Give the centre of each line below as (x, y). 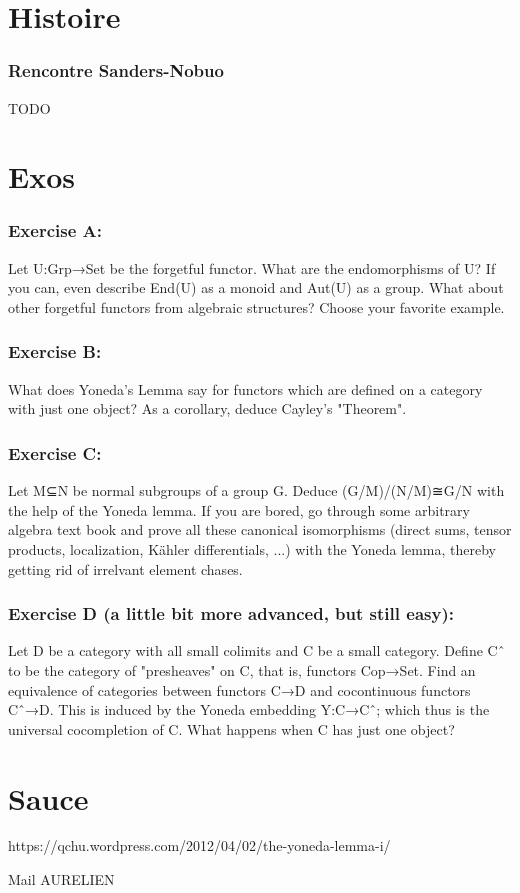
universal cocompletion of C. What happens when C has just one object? (231, 728)
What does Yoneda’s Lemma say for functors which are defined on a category (245, 388)
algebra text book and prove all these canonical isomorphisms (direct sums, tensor (260, 529)
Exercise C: (55, 452)
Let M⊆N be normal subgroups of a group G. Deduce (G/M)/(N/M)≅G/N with (256, 490)
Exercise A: (55, 230)
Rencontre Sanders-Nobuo (116, 70)
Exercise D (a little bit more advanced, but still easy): (231, 613)
